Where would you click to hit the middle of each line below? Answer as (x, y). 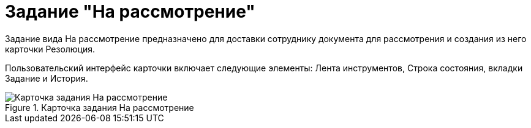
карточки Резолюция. (50, 49)
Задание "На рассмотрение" (130, 12)
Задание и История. (47, 78)
